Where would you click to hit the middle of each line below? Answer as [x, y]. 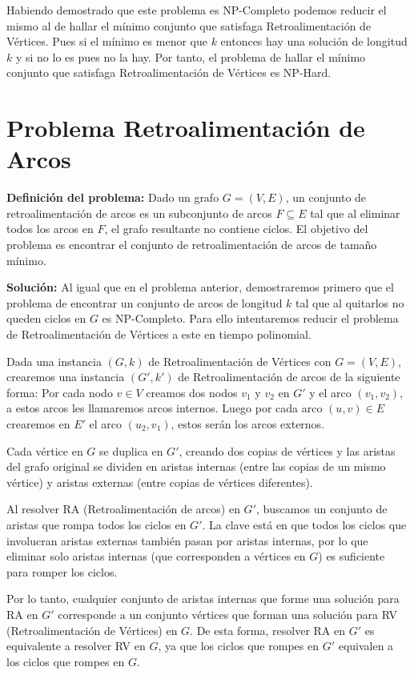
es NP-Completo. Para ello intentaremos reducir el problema [250, 318]
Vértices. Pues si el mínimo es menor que [107, 41]
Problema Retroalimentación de [186, 128]
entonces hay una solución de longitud [314, 41]
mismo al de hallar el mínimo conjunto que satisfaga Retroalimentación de [189, 25]
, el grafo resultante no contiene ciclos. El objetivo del [236, 229]
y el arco [330, 392]
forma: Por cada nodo [60, 392]
